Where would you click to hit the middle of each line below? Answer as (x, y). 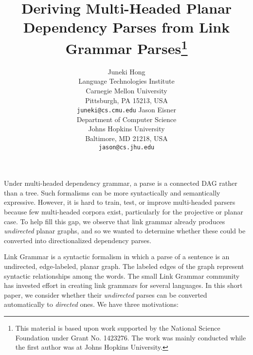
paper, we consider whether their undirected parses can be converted (106, 294)
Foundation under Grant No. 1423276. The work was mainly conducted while (131, 337)
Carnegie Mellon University (126, 91)
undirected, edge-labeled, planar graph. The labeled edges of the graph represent (124, 266)
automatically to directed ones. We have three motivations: (91, 304)
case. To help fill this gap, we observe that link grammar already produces (115, 221)
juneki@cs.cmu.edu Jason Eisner (126, 110)
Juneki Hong (126, 71)
